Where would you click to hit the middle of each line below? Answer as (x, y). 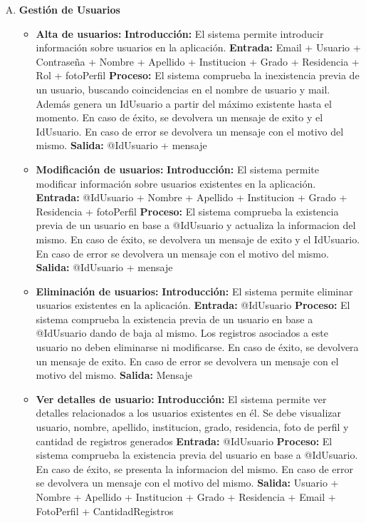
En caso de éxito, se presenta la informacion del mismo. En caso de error (195, 468)
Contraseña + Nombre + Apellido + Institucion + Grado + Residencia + (198, 61)
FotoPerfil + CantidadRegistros (105, 511)
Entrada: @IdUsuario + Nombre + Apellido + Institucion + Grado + (192, 197)
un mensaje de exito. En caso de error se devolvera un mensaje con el (187, 361)
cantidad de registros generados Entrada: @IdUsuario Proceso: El (184, 441)
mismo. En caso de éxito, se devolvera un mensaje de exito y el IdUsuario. (198, 239)
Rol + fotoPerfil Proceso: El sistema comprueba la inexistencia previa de (198, 75)
